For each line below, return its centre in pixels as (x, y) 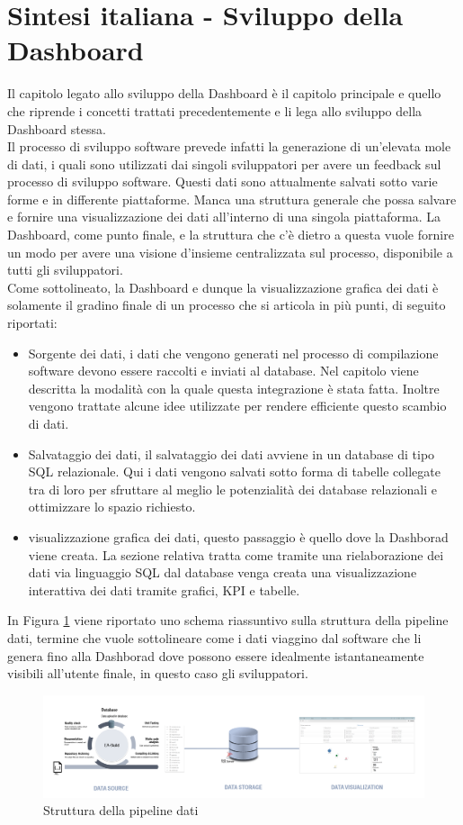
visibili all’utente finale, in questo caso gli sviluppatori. (158, 673)
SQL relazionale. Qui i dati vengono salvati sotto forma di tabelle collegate (234, 471)
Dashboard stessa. (57, 128)
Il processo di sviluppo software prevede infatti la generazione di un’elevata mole (229, 146)
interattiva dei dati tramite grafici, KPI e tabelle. (164, 589)
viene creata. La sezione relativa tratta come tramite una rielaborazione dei (236, 554)
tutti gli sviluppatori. (65, 270)
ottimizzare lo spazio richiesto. (112, 507)
